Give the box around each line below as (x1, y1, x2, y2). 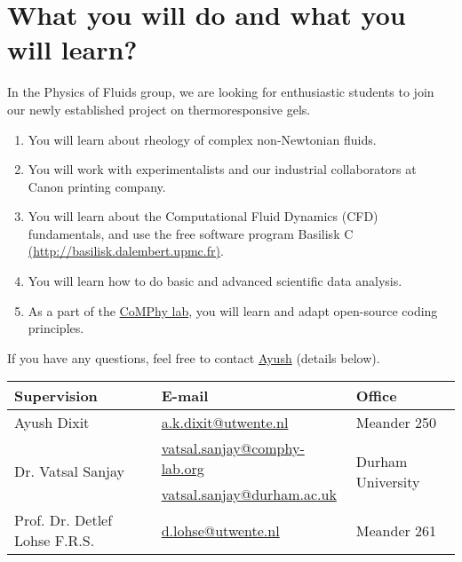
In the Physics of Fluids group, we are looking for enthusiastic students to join (7, 83, 434, 101)
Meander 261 (355, 519, 437, 541)
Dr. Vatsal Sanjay (14, 461, 124, 482)
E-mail (161, 385, 209, 407)
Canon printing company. (28, 177, 166, 195)
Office (355, 385, 397, 407)
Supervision (14, 385, 98, 407)
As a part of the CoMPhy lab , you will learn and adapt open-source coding (28, 301, 438, 320)
